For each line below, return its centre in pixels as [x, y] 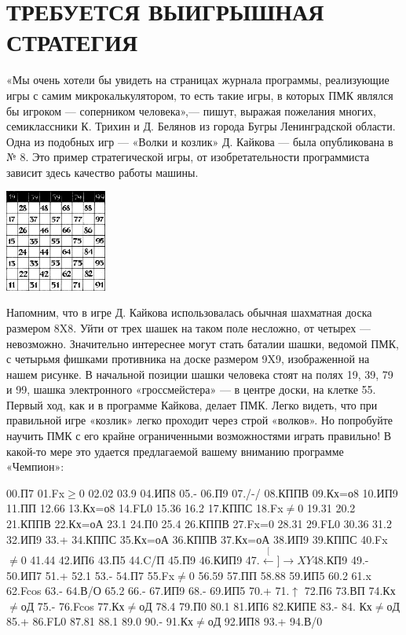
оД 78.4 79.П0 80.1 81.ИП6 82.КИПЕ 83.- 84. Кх [256, 606]
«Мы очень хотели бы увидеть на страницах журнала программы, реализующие [198, 80]
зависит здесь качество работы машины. [102, 172]
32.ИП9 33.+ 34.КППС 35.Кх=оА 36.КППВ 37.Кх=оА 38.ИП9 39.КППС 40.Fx [197, 539]
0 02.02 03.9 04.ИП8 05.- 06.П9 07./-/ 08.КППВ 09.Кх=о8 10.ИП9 [238, 492]
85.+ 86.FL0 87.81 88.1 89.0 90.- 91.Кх [100, 621]
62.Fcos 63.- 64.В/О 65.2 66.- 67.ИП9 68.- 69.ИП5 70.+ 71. [148, 591]
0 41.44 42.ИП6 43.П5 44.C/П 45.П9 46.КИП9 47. [140, 560]
